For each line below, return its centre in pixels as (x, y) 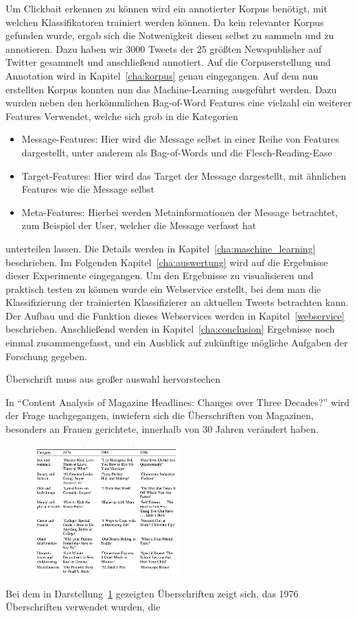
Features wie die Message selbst (88, 189)
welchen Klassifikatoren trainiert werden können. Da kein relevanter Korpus (165, 22)
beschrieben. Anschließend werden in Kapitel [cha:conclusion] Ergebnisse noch (170, 329)
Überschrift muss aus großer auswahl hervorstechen (113, 379)
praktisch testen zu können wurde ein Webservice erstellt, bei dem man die (163, 288)
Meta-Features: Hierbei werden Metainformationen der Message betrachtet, (180, 212)
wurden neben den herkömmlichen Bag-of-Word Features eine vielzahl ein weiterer (178, 103)
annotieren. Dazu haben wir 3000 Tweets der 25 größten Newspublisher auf (164, 48)
